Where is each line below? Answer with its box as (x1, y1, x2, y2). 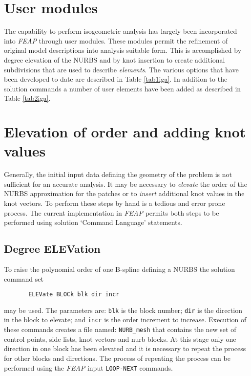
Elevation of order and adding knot (4, 122, 246, 142)
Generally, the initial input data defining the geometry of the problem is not (4, 169, 232, 179)
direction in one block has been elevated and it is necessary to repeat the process (4, 343, 246, 354)
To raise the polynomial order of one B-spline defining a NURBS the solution (4, 264, 235, 274)
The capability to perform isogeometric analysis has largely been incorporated (4, 26, 237, 36)
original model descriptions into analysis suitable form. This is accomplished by (4, 45, 242, 55)
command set (4, 273, 43, 284)
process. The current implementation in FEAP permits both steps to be (4, 207, 219, 218)
